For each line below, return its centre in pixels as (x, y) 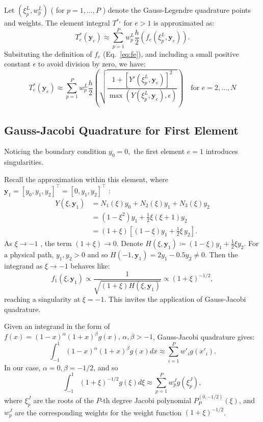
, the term (56, 243)
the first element (159, 151)
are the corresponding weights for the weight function (98, 412)
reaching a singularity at (42, 298)
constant (17, 64)
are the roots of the (63, 400)
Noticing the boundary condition (55, 151)
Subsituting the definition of (48, 53)
